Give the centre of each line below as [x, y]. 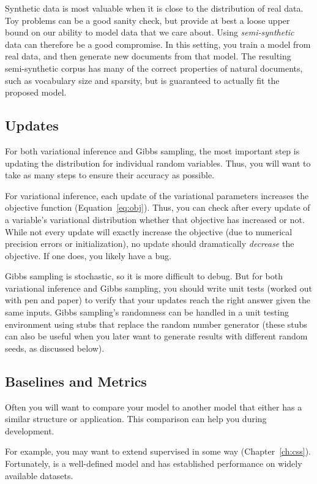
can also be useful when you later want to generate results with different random [156, 336]
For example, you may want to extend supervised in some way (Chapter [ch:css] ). [158, 451]
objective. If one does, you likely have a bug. [88, 255]
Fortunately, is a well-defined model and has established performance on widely [154, 463]
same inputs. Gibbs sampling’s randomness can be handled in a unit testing [147, 312]
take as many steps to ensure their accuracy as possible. [110, 175]
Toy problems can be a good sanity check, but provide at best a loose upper [147, 20]
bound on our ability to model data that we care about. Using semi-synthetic [150, 32]
